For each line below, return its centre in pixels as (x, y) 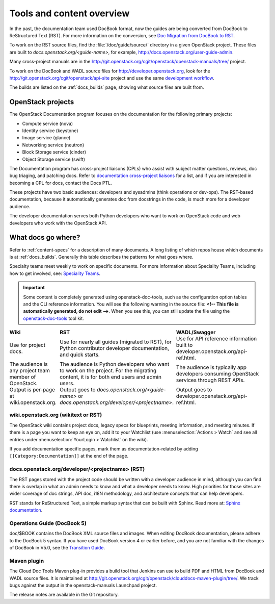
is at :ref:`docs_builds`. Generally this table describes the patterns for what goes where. (101, 257)
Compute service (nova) (48, 123)
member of (23, 377)
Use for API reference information (216, 339)
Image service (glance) (46, 138)
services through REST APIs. (210, 380)
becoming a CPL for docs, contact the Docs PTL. (61, 183)
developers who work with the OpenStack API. (58, 223)
